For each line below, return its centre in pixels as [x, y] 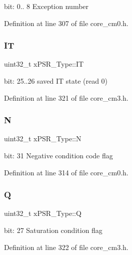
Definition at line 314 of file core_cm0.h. [66, 172]
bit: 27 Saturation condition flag [53, 230]
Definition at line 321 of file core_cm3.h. [66, 97]
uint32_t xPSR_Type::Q [43, 213]
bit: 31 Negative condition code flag [58, 155]
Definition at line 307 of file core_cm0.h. [66, 23]
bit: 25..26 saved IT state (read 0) [56, 81]
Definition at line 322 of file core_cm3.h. [66, 247]
